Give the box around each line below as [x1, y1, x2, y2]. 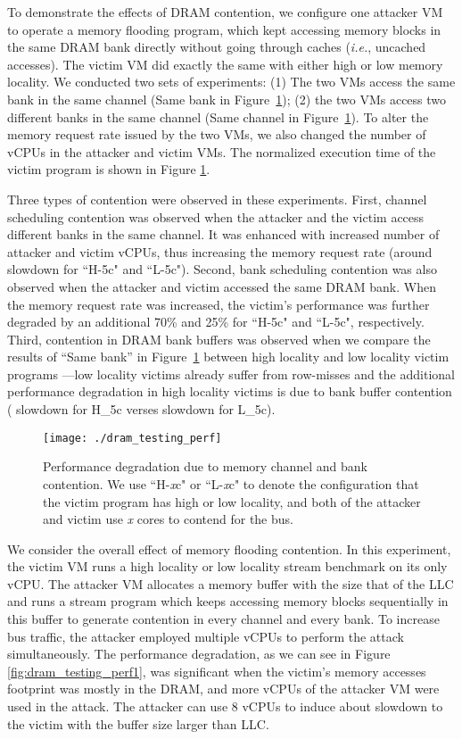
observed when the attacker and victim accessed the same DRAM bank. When [7, 277, 436, 295]
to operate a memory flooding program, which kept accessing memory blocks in [7, 20, 441, 38]
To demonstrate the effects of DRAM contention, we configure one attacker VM [7, 3, 443, 21]
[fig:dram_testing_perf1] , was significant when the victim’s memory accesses [7, 661, 426, 680]
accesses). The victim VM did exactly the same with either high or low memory [7, 54, 443, 73]
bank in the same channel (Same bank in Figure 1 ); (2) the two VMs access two [7, 89, 447, 108]
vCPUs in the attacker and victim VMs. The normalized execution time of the [7, 142, 436, 161]
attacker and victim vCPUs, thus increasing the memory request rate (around [7, 242, 433, 261]
